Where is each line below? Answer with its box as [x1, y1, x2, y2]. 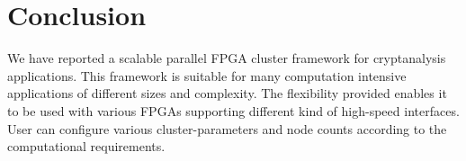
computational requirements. [7, 137, 166, 156]
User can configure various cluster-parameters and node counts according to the [7, 119, 447, 138]
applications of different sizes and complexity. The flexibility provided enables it [7, 84, 447, 103]
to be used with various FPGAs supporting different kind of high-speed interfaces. [7, 101, 460, 120]
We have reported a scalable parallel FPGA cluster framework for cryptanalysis [7, 49, 446, 67]
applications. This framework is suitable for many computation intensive [7, 66, 407, 85]
